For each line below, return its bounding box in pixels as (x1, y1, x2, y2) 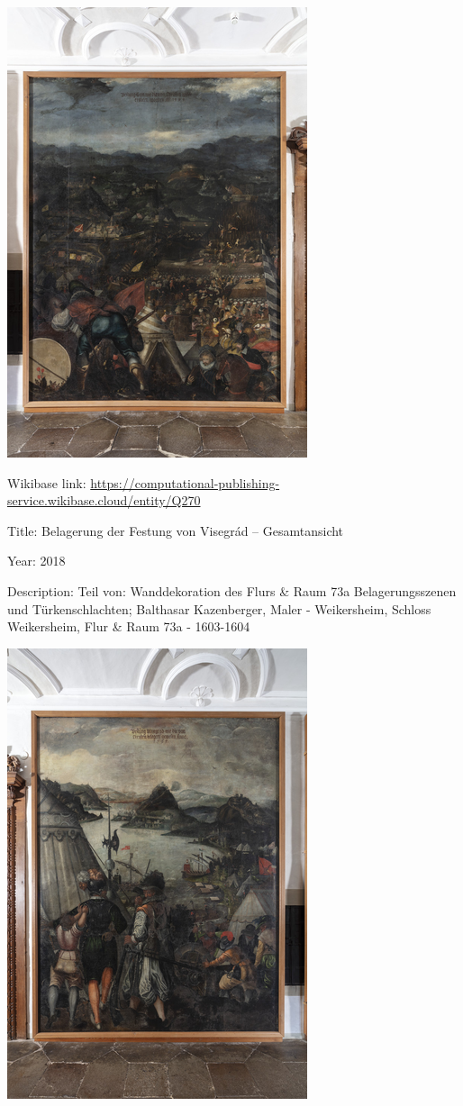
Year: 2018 (7, 551, 66, 570)
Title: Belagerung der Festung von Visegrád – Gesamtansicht (7, 521, 344, 539)
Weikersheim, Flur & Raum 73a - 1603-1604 (7, 617, 250, 636)
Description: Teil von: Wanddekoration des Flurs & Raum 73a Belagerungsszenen (7, 581, 457, 600)
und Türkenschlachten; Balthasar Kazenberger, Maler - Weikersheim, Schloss (7, 599, 431, 618)
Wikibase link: (7, 473, 86, 492)
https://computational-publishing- (90, 473, 280, 492)
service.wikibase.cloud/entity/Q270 (7, 491, 201, 510)
